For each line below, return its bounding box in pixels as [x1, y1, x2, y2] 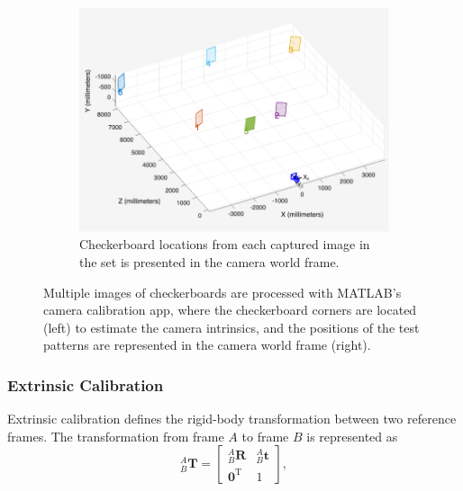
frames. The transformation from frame [7, 426, 224, 445]
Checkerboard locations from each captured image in [79, 235, 370, 254]
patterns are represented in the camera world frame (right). [43, 335, 371, 354]
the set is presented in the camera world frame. [79, 253, 340, 271]
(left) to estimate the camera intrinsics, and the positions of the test [43, 317, 420, 336]
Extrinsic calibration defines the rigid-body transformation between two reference [7, 409, 457, 428]
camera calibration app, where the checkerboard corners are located [43, 300, 417, 319]
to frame [241, 426, 289, 445]
